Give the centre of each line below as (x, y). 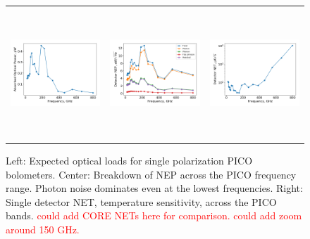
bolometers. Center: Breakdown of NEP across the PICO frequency (151, 174)
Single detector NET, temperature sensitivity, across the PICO (141, 201)
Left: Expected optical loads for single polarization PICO (129, 161)
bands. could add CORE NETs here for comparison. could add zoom (154, 215)
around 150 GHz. (43, 229)
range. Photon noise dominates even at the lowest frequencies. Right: (154, 188)
